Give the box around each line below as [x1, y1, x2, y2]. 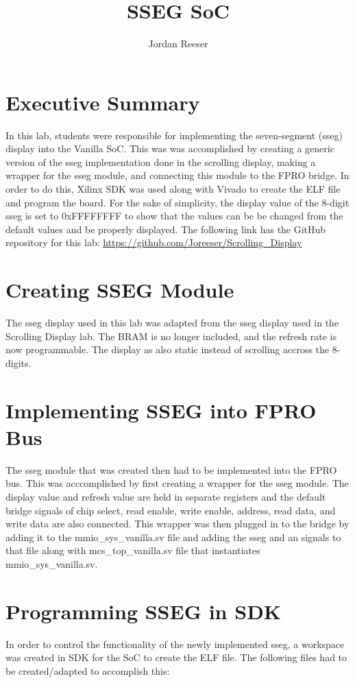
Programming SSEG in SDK [5, 597, 282, 625]
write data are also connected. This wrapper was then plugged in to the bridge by [5, 516, 350, 531]
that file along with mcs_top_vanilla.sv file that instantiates [5, 543, 260, 558]
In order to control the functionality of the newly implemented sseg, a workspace [5, 636, 345, 651]
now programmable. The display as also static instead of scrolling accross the [5, 342, 330, 357]
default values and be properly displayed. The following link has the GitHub [5, 221, 326, 236]
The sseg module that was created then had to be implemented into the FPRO [5, 462, 337, 477]
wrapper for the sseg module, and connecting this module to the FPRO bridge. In [5, 168, 350, 182]
